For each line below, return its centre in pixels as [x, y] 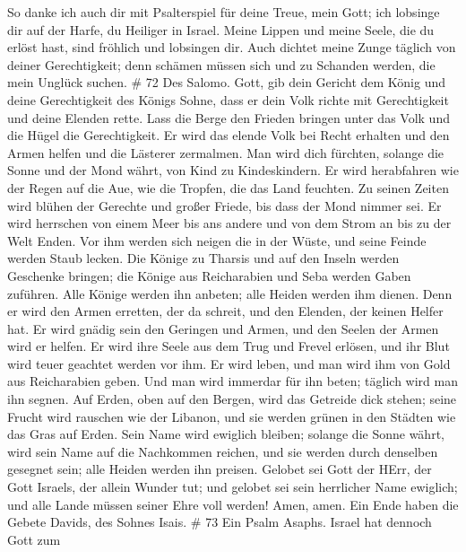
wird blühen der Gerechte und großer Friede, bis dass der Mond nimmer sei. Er [224, 205]
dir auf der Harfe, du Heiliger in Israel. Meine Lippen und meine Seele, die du [221, 29]
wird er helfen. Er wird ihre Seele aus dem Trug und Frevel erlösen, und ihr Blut [229, 346]
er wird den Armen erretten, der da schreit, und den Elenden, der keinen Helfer [225, 311]
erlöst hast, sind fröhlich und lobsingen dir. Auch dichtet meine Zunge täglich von [232, 47]
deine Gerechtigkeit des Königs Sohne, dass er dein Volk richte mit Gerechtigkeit [228, 99]
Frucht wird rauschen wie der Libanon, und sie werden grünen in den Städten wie [232, 416]
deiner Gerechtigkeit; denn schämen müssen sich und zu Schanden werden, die [221, 64]
